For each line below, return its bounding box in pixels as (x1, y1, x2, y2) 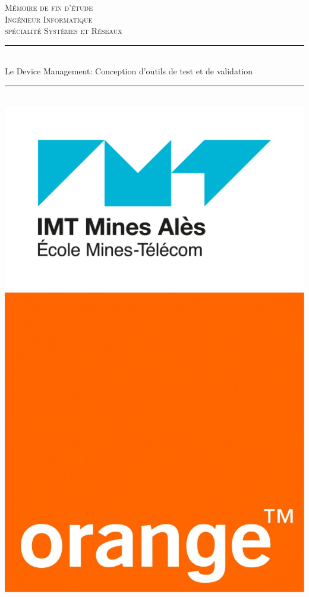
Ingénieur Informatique (5, 12, 93, 25)
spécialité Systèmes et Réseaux (5, 24, 122, 37)
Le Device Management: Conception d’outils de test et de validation (5, 65, 253, 77)
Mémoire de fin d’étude (5, 1, 93, 13)
